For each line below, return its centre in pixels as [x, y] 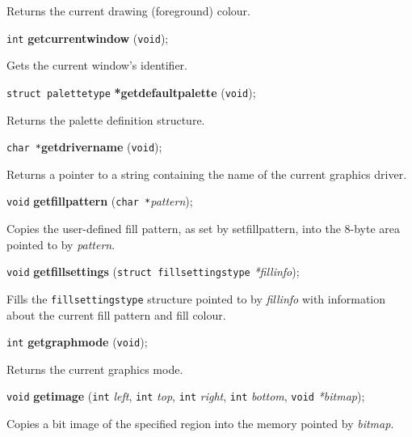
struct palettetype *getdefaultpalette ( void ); [131, 92]
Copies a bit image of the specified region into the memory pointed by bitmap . [200, 423]
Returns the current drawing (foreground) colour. [128, 11]
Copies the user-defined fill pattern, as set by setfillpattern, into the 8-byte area [204, 228]
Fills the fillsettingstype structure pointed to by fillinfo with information [196, 298]
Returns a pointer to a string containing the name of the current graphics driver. [207, 174]
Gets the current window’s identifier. [97, 65]
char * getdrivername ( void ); [84, 147]
